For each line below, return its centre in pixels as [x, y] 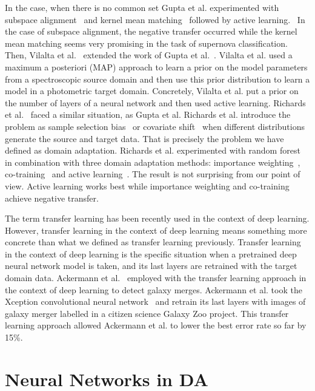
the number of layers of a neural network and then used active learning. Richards [155, 102]
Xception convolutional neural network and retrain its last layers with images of [155, 301]
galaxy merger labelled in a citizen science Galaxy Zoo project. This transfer [147, 313]
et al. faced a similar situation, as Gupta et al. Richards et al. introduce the [148, 114]
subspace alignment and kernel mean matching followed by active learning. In [155, 19]
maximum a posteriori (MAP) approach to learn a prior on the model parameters [156, 66]
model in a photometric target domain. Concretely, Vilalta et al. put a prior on [152, 91]
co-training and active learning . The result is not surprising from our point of [153, 174]
